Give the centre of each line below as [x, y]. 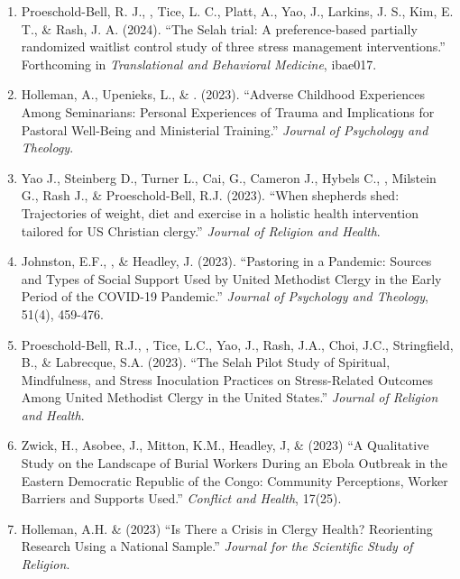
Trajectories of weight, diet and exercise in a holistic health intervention [220, 212]
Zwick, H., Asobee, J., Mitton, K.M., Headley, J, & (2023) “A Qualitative [225, 445]
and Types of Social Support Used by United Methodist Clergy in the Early [231, 278]
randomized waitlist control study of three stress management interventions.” [233, 46]
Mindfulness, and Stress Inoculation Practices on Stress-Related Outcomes [227, 379]
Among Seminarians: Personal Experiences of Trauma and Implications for [228, 111]
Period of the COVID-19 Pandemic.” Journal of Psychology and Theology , [225, 296]
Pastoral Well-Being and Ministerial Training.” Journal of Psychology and [225, 129]
